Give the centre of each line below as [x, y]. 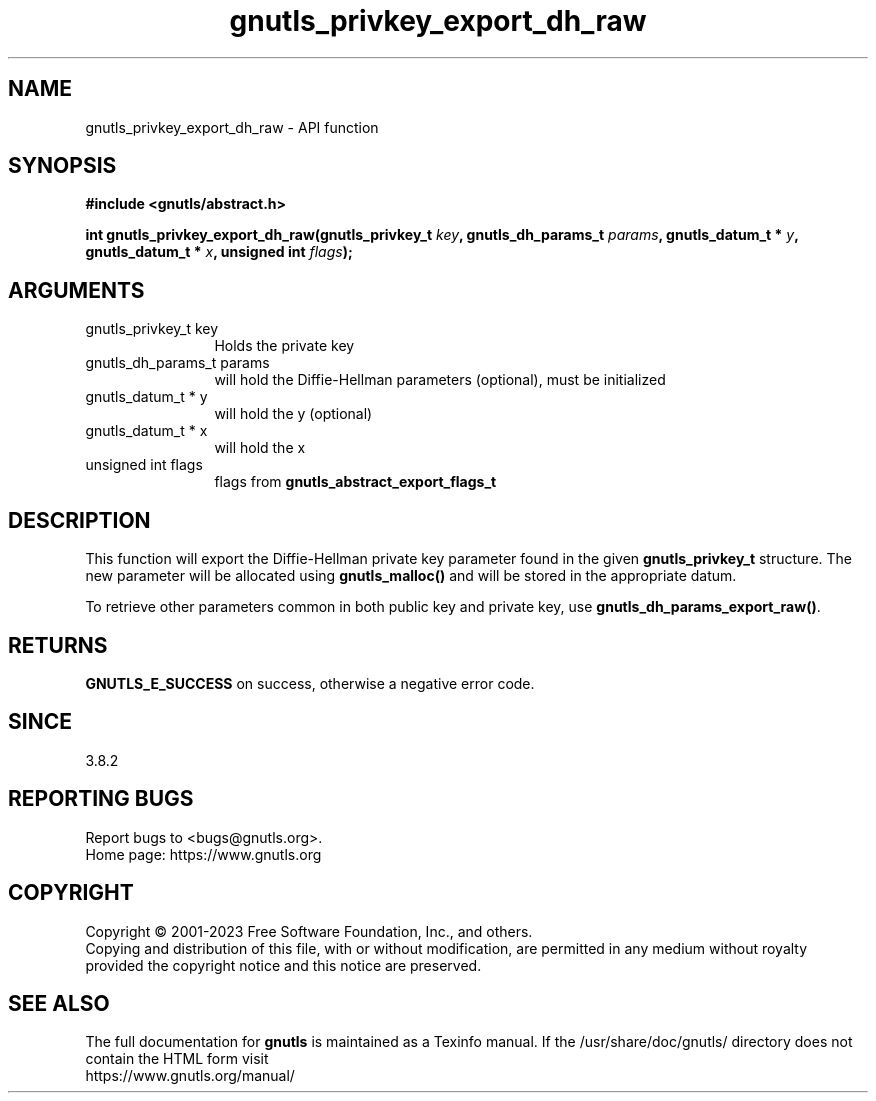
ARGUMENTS [76, 290]
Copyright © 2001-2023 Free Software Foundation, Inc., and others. [309, 931]
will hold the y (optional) [293, 414]
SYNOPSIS [62, 166]
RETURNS [58, 645]
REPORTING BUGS [101, 799]
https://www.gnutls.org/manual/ [190, 1076]
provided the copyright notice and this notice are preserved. [283, 965]
